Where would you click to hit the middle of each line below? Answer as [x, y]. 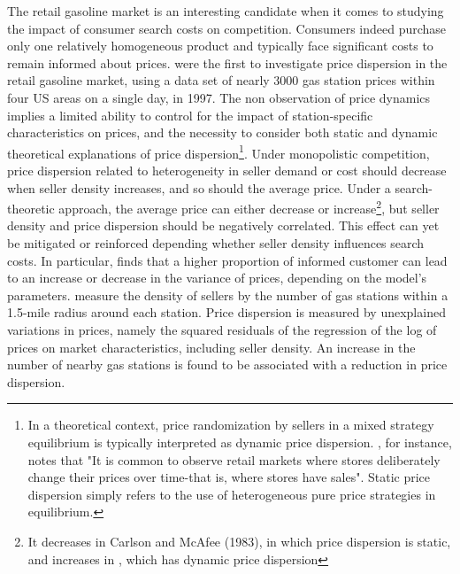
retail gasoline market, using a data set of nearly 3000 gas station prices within [221, 80]
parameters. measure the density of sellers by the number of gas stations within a [228, 295]
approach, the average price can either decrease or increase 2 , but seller [249, 207]
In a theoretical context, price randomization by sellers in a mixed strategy [231, 425]
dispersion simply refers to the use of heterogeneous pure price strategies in [232, 494]
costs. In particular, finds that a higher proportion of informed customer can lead [227, 260]
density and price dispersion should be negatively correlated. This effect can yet [223, 225]
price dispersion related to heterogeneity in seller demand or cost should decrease [227, 170]
